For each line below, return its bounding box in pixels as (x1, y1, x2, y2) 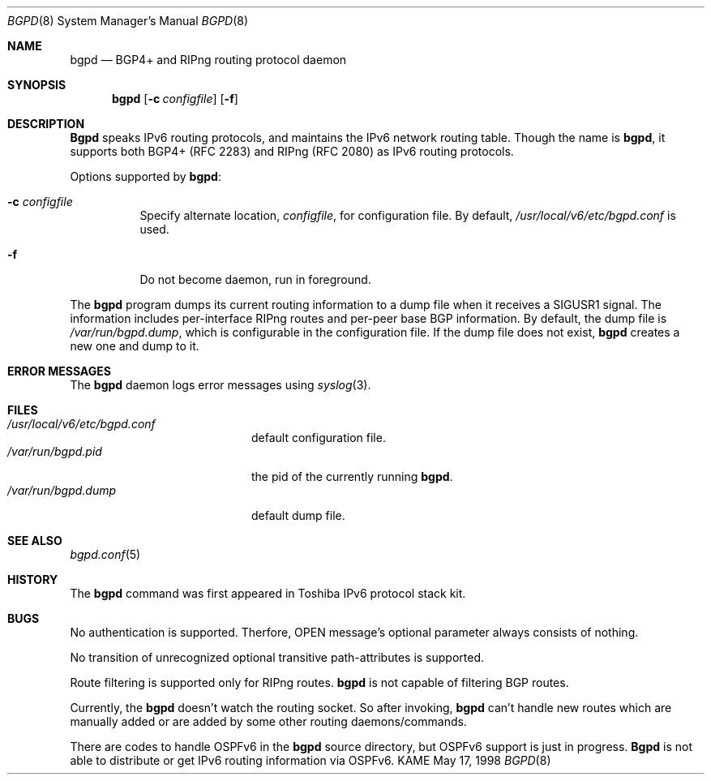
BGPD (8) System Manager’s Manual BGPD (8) (7, 14, 249, 28)
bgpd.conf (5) (70, 547, 141, 561)
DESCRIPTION (7, 117, 85, 131)
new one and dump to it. (70, 339, 199, 353)
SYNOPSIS (7, 78, 66, 92)
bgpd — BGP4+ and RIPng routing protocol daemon (70, 53, 347, 67)
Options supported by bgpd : (70, 170, 221, 183)
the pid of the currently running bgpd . (251, 470, 453, 483)
